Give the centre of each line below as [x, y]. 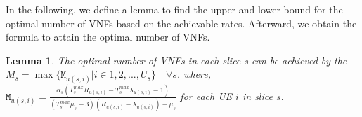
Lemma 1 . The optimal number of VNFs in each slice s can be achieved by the [176, 60]
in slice [257, 96]
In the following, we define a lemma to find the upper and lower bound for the [174, 9]
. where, [194, 74]
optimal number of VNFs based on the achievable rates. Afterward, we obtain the [181, 23]
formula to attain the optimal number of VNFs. [108, 37]
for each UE [206, 96]
